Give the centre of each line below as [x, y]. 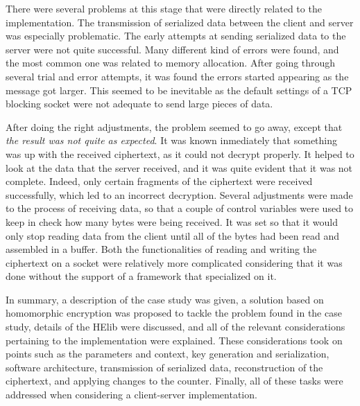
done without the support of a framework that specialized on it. [141, 276]
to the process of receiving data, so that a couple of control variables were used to [180, 208]
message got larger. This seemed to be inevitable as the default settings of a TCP [179, 90]
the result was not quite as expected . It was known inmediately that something [172, 140]
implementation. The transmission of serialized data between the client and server [180, 22]
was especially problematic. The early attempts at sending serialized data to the [176, 36]
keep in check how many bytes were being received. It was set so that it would [172, 221]
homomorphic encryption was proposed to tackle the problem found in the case [174, 313]
